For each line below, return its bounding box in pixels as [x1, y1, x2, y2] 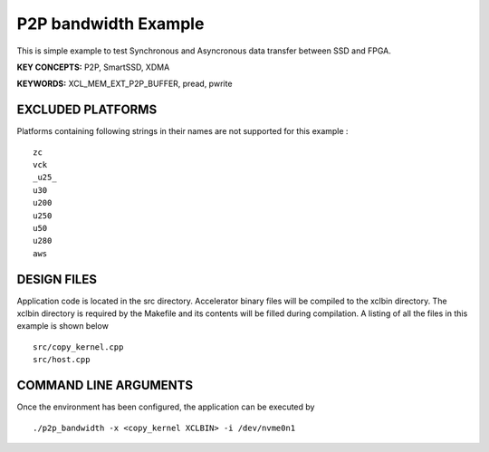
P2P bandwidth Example [16, 14, 205, 34]
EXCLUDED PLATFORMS [16, 102, 158, 118]
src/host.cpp [33, 354, 91, 365]
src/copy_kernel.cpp [33, 341, 124, 352]
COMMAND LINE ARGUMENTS [16, 378, 194, 393]
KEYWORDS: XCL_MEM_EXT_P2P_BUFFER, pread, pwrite [16, 78, 233, 90]
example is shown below [16, 321, 109, 332]
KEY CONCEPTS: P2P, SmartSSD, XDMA [16, 62, 170, 72]
